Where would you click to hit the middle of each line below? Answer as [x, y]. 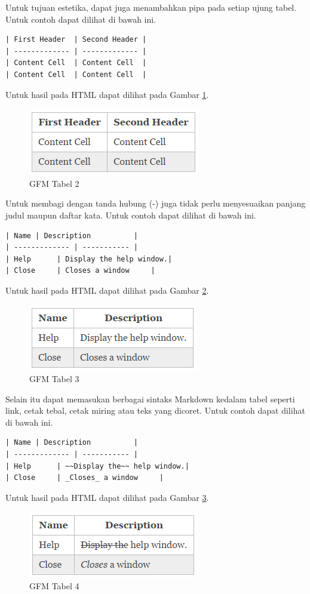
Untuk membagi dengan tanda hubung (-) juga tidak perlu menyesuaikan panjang [156, 203]
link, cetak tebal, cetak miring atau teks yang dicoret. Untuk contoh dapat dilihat [155, 410]
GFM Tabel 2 [54, 183]
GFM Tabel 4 [54, 586]
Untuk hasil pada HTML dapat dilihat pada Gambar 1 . [107, 94]
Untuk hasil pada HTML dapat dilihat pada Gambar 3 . [107, 497]
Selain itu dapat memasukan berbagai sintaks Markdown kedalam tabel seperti [150, 398]
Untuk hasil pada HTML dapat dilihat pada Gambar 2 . [107, 290]
